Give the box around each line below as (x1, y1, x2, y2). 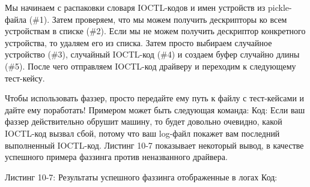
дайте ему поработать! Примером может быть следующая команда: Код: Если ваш (5, 103, 305, 116)
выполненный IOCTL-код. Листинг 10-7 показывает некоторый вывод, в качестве (5, 138, 304, 151)
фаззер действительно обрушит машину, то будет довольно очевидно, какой (5, 115, 282, 128)
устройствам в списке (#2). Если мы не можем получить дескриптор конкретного (5, 25, 306, 37)
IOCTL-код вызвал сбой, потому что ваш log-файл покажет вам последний (5, 126, 280, 139)
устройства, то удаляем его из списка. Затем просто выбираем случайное (5, 36, 272, 49)
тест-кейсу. (5, 71, 45, 84)
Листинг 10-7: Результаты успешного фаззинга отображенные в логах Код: (5, 170, 278, 183)
